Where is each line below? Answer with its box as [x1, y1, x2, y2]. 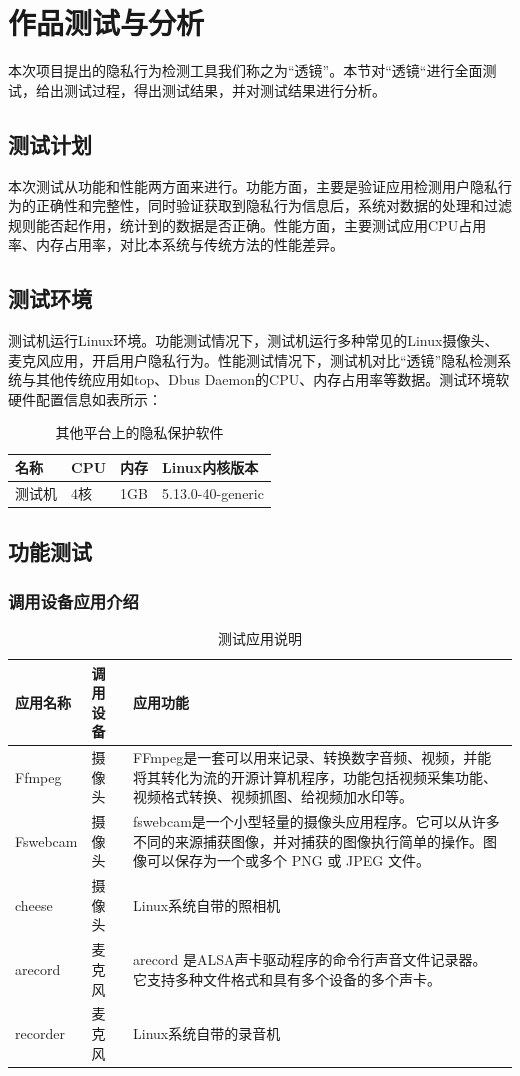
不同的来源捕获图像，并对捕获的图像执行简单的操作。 [133, 830, 484, 851]
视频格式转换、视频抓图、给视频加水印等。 [133, 786, 414, 807]
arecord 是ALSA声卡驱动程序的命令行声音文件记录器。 [133, 949, 487, 970]
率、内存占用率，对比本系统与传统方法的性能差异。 [8, 234, 344, 255]
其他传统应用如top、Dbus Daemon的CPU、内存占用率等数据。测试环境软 [35, 369, 510, 390]
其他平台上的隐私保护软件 [55, 422, 224, 443]
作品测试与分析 [8, 2, 205, 43]
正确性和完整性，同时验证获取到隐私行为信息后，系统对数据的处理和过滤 [35, 195, 512, 216]
